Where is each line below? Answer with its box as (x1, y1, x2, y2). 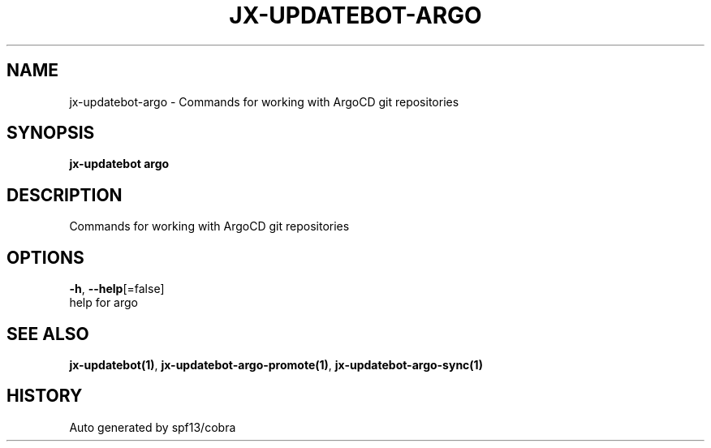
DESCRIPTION (6, 184, 123, 205)
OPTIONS (6, 247, 84, 268)
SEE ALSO (6, 323, 89, 344)
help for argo (69, 295, 138, 310)
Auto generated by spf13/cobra (69, 420, 236, 434)
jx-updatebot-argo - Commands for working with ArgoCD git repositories (69, 94, 459, 109)
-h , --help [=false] (69, 282, 165, 296)
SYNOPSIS (6, 123, 95, 144)
